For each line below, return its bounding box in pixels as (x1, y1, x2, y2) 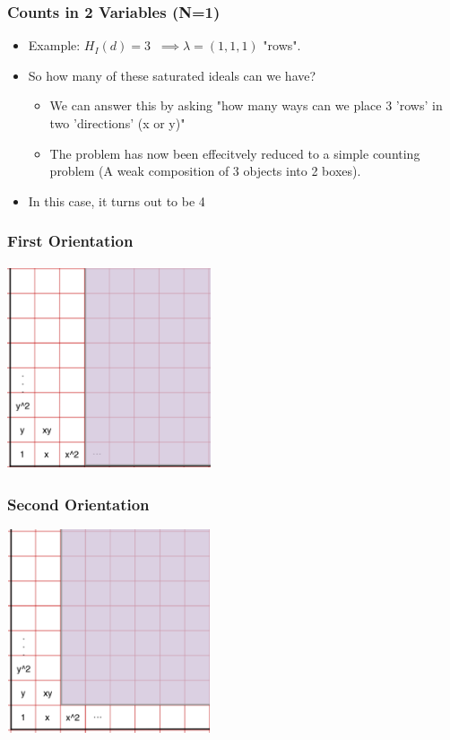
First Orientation (7, 230, 134, 252)
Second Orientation (7, 492, 150, 515)
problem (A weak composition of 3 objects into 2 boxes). (49, 161, 361, 180)
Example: (28, 36, 81, 55)
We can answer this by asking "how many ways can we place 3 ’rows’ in (49, 96, 443, 115)
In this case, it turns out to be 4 (28, 191, 205, 210)
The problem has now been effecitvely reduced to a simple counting (49, 144, 420, 162)
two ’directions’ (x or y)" (49, 114, 186, 132)
